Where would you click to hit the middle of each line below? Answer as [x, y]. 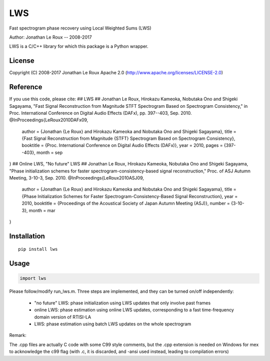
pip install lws [38, 249]
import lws [33, 279]
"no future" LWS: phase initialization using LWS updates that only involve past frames [122, 303]
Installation [27, 236]
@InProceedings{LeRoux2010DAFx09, [49, 120]
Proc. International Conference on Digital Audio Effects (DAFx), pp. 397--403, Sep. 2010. [100, 113]
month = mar [42, 210]
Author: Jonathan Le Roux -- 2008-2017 [50, 37]
